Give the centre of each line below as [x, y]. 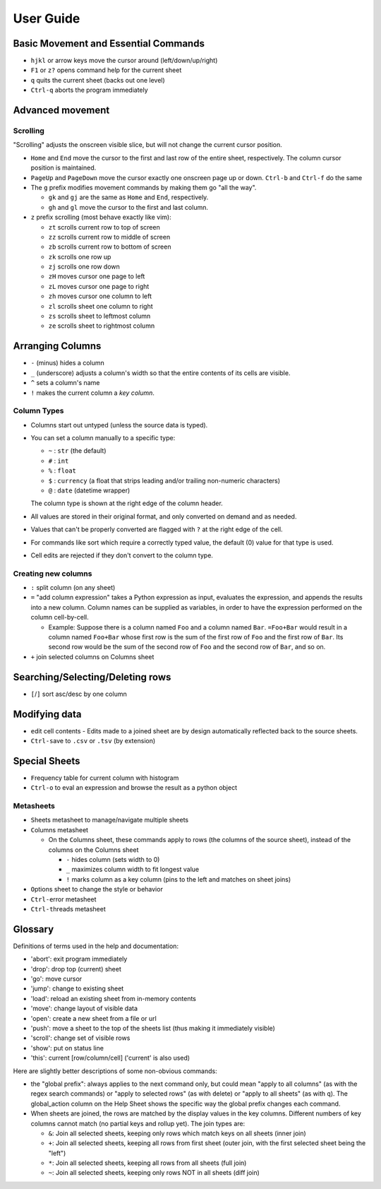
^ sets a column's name [65, 383]
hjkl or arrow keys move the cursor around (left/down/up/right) [124, 61]
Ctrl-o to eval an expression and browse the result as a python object [134, 788]
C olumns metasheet [59, 829]
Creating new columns [53, 574]
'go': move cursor [56, 979]
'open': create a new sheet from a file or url [93, 1018]
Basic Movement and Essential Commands [109, 43]
